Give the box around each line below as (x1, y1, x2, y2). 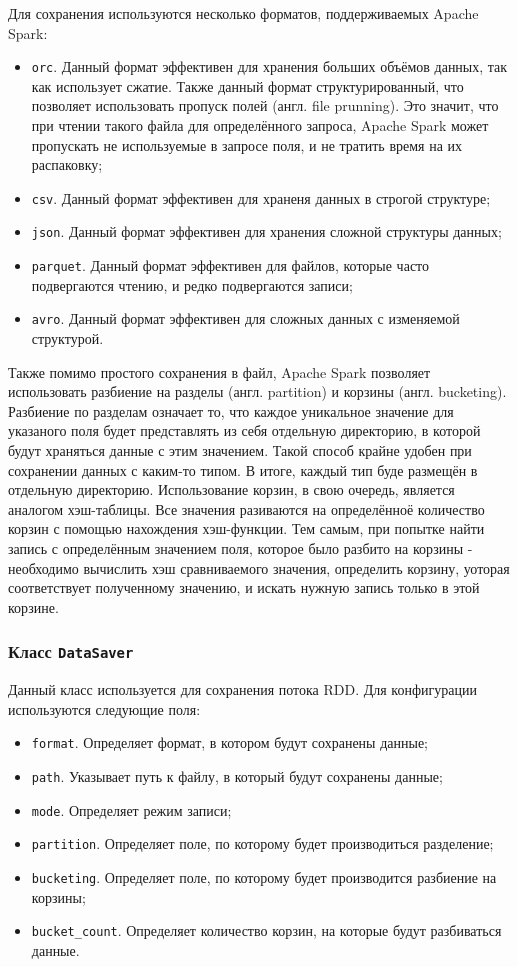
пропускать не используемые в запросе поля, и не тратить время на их (31, 134, 463, 155)
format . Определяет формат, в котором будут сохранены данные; (31, 732, 428, 753)
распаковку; (31, 154, 103, 175)
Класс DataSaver (8, 639, 134, 664)
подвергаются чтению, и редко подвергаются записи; (31, 274, 353, 295)
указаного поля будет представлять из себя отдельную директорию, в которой (8, 420, 481, 441)
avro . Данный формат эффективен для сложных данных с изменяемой (31, 308, 460, 329)
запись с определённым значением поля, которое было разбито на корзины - (8, 537, 473, 558)
